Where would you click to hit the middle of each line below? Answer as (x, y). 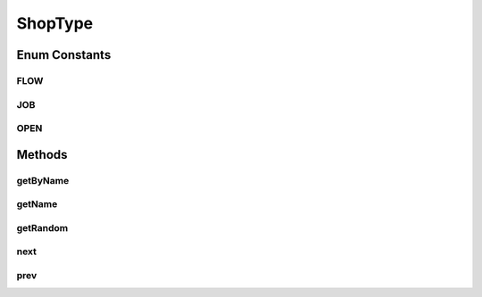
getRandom (42, 227)
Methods (42, 155)
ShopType (55, 23)
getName (37, 204)
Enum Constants (64, 55)
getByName (43, 180)
